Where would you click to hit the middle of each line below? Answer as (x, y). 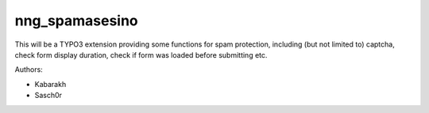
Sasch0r (48, 96)
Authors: (29, 70)
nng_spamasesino (76, 21)
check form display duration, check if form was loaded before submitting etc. (141, 55)
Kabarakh (50, 84)
